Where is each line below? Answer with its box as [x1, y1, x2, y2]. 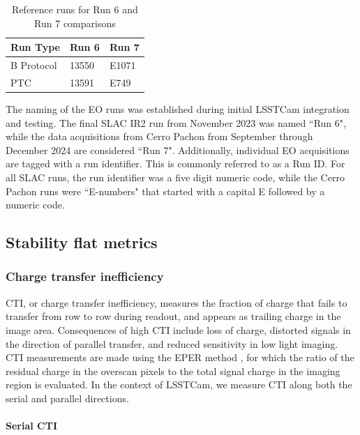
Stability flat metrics [6, 231, 158, 253]
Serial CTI [6, 418, 58, 433]
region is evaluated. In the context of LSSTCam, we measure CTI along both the [6, 377, 352, 392]
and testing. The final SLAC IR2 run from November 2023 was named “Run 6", [6, 115, 346, 130]
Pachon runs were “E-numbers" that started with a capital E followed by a [6, 183, 325, 198]
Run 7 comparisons [34, 15, 116, 30]
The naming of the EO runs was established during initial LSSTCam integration [6, 101, 350, 116]
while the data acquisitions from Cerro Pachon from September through [6, 129, 313, 144]
